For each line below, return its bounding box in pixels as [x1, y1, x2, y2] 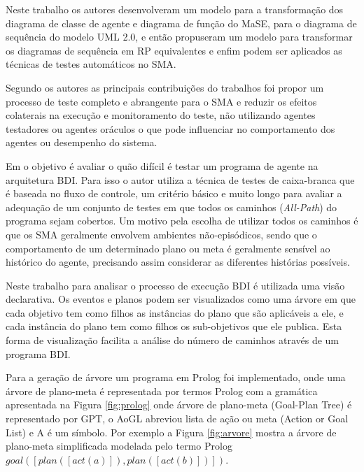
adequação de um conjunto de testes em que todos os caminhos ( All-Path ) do [6, 199, 337, 214]
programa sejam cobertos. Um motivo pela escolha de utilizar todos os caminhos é [6, 213, 358, 228]
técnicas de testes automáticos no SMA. [6, 57, 176, 71]
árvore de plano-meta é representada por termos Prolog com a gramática [6, 383, 318, 398]
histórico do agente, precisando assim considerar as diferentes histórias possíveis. [6, 255, 350, 269]
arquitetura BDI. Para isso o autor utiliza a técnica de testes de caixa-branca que [6, 172, 355, 187]
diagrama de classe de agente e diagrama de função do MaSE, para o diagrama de [6, 15, 357, 30]
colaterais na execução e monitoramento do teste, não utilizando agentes [6, 108, 316, 122]
